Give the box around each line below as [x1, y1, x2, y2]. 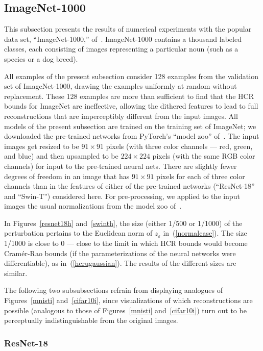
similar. [4, 267, 28, 278]
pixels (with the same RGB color [152, 151, 255, 161]
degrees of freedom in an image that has [4, 170, 130, 181]
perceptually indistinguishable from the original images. [4, 315, 178, 325]
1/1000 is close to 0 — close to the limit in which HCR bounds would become [4, 238, 248, 248]
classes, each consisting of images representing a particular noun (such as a [4, 43, 238, 54]
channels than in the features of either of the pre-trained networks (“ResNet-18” [4, 181, 255, 191]
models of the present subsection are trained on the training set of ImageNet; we [4, 120, 256, 131]
